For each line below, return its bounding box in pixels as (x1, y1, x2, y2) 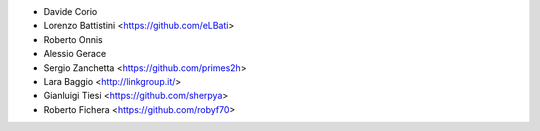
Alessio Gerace (43, 48, 107, 60)
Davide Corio (43, 6, 98, 17)
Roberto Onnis (43, 33, 104, 45)
